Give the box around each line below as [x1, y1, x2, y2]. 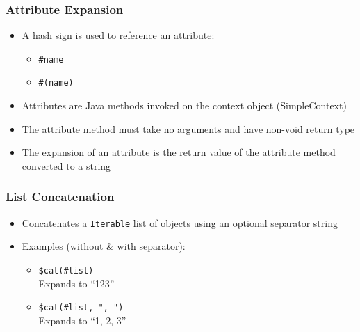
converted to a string [22, 158, 111, 173]
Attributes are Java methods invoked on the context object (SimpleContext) [22, 98, 347, 113]
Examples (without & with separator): [22, 239, 186, 253]
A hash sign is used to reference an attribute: [22, 28, 215, 42]
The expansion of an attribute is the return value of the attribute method [22, 145, 336, 159]
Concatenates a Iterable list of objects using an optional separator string [22, 215, 338, 230]
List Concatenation [6, 188, 115, 205]
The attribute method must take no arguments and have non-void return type [22, 121, 355, 136]
